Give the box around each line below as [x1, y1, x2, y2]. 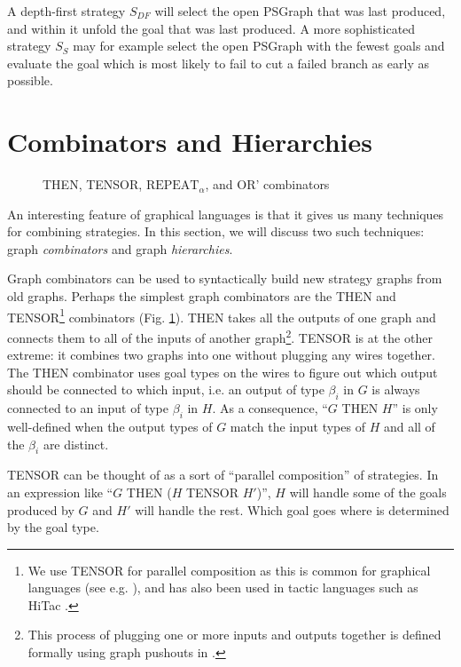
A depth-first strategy [7, 2, 126, 20]
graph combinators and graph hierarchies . [7, 239, 233, 258]
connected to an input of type [7, 399, 169, 417]
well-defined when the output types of [7, 417, 213, 435]
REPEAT [145, 179, 199, 193]
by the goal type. [7, 518, 99, 536]
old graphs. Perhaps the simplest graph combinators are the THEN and [7, 287, 396, 306]
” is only [392, 399, 438, 417]
